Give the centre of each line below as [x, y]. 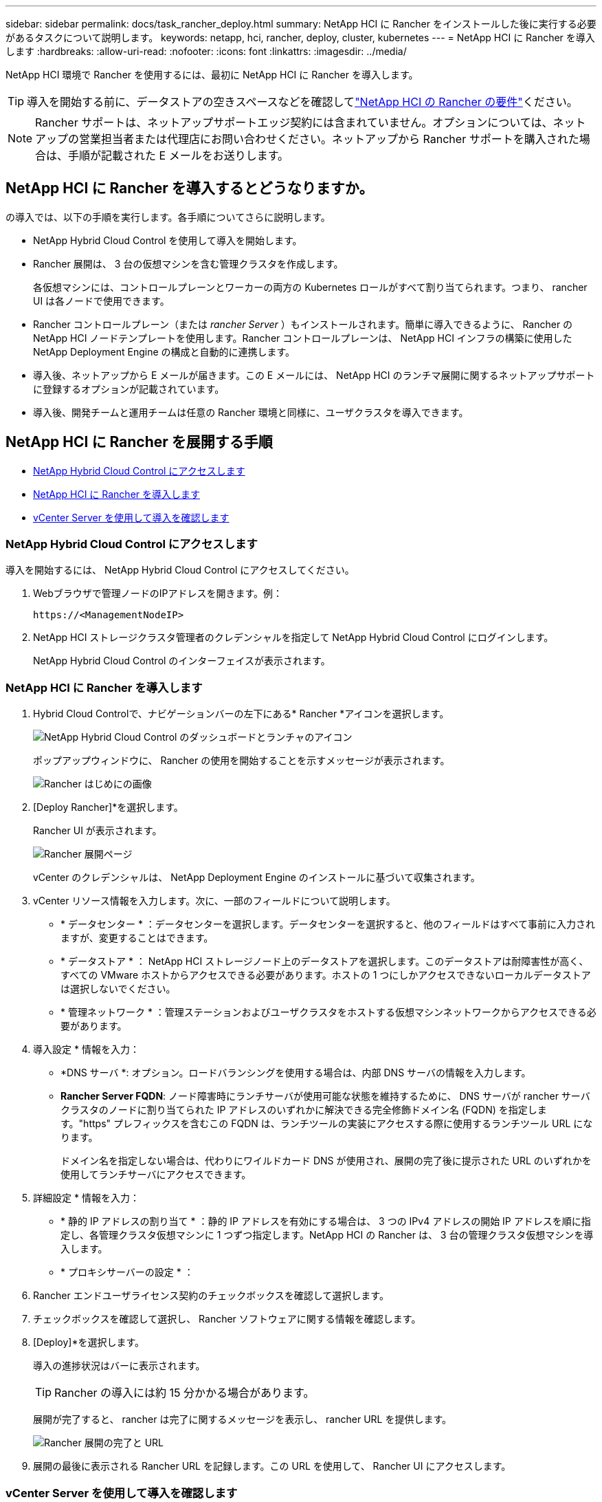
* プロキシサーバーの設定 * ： [127, 1272]
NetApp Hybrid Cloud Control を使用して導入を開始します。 [168, 240]
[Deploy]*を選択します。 [89, 1342]
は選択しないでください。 [118, 989]
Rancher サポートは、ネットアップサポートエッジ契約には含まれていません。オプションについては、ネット [311, 122]
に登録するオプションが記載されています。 [129, 389]
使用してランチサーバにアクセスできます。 [156, 1175]
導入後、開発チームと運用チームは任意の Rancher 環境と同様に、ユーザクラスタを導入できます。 [251, 412]
